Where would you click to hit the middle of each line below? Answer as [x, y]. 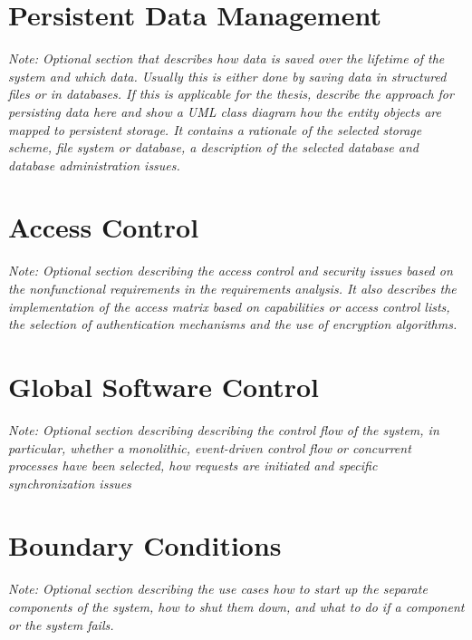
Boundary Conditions [145, 545]
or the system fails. [61, 624]
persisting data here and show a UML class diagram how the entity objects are [225, 111]
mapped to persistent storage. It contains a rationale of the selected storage [215, 129]
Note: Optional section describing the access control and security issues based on [231, 271]
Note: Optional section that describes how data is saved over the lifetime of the [226, 58]
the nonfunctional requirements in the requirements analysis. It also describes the [232, 288]
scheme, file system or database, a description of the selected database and [213, 147]
